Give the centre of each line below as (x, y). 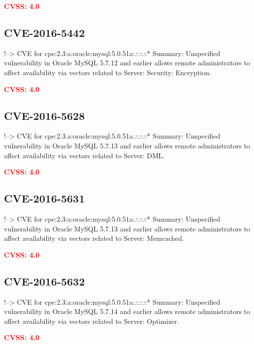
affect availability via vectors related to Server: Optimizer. (92, 321)
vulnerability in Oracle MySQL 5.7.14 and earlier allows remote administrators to (127, 311)
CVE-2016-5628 (45, 115)
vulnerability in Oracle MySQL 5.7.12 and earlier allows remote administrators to (127, 63)
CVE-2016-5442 (45, 32)
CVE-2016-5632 (45, 281)
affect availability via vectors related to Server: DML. (84, 155)
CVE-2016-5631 (45, 198)
